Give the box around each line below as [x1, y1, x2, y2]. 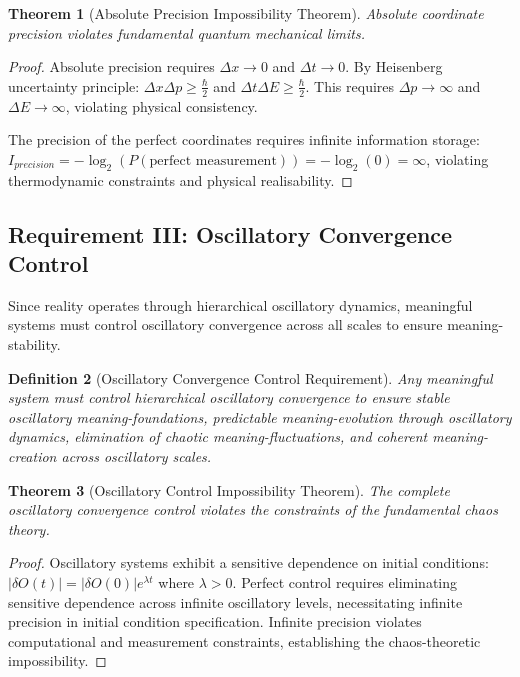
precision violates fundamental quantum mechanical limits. [8, 22, 365, 43]
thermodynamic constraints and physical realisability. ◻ [8, 169, 353, 190]
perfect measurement [149, 153, 277, 168]
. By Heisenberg [345, 56, 443, 77]
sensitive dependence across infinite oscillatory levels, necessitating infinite [8, 591, 463, 612]
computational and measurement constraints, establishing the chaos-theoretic [8, 630, 481, 651]
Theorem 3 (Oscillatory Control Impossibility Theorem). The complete [8, 479, 450, 500]
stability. [8, 333, 61, 354]
